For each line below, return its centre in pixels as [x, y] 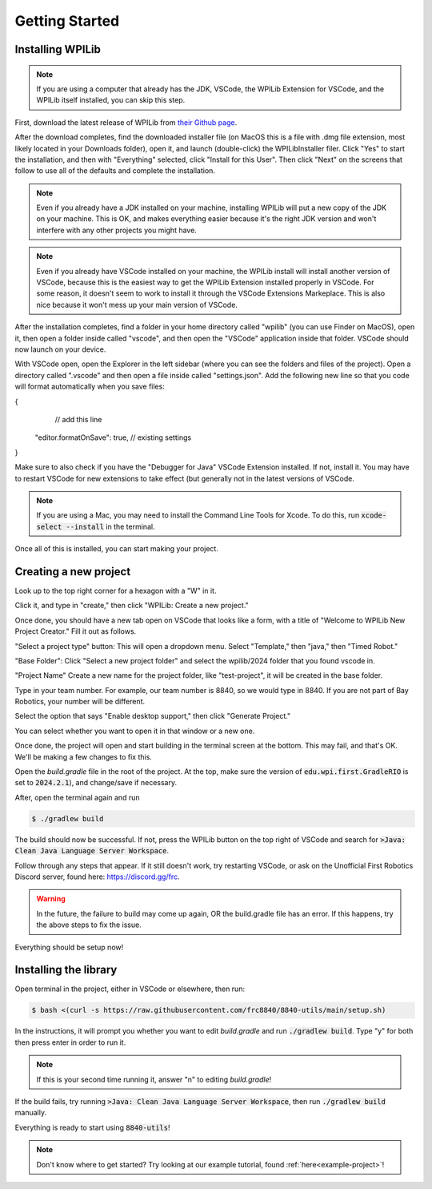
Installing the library [66, 970]
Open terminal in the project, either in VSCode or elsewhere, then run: [130, 989]
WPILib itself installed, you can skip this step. [111, 100]
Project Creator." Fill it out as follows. [76, 631]
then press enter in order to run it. [70, 1042]
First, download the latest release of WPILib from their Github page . [126, 122]
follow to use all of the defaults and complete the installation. [115, 171]
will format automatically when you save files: [90, 387]
